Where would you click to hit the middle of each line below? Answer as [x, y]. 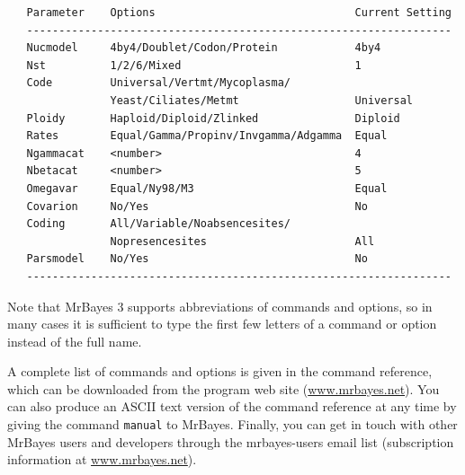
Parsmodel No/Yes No [197, 259]
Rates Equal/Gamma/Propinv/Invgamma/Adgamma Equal [207, 136]
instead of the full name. [75, 341]
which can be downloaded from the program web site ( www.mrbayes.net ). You [224, 388]
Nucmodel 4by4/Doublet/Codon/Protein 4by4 [204, 48]
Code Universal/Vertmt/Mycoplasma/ [158, 83]
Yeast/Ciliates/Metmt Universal [262, 100]
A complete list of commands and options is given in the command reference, [220, 371]
